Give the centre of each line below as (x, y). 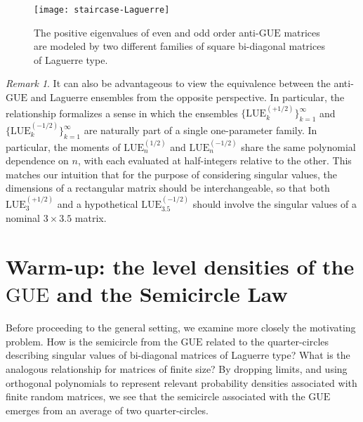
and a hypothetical (98, 203)
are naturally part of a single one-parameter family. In (200, 130)
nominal (23, 218)
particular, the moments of (63, 146)
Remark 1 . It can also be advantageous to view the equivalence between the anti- (180, 83)
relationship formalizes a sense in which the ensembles (122, 113)
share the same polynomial (298, 146)
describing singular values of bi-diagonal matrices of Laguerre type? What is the (178, 355)
